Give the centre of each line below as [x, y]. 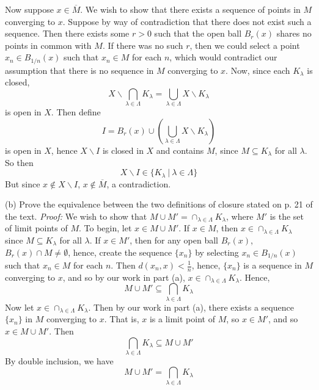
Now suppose [29, 9]
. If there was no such [143, 45]
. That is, [122, 319]
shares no [294, 33]
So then [19, 162]
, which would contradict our [223, 57]
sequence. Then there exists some [67, 33]
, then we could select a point [245, 45]
